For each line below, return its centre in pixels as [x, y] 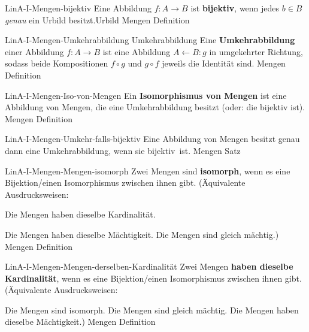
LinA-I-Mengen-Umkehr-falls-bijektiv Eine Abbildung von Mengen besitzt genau [152, 139]
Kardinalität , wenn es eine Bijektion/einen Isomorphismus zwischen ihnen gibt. [153, 278]
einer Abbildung [34, 51]
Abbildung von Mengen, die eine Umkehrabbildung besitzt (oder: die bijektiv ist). [155, 107]
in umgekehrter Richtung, [256, 51]
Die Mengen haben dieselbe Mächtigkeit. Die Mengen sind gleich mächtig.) [142, 234]
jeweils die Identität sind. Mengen [224, 63]
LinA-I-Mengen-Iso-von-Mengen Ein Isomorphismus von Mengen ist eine [146, 95]
